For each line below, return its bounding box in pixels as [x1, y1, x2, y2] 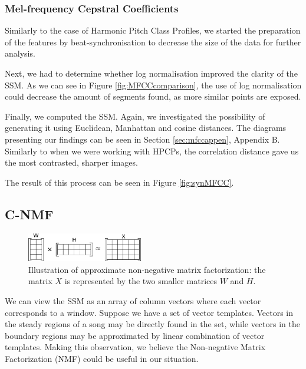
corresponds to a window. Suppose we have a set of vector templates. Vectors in [5, 306, 294, 318]
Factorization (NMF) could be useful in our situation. [5, 352, 199, 364]
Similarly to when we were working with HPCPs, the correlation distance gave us [5, 144, 299, 157]
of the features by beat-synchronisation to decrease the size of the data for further [5, 35, 301, 48]
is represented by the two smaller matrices [64, 275, 218, 287]
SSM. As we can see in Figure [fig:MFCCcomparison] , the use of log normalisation [5, 78, 302, 91]
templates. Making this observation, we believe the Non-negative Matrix [5, 341, 266, 353]
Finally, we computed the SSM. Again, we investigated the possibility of [5, 110, 265, 122]
